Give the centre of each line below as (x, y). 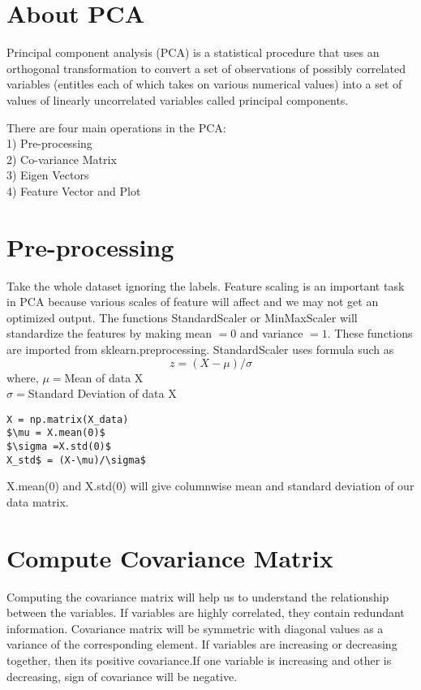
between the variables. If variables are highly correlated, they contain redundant (206, 612)
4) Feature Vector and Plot (74, 190)
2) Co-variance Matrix (62, 159)
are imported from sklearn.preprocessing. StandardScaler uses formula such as (200, 349)
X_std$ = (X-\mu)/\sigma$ (76, 460)
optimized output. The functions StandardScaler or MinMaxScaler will (182, 317)
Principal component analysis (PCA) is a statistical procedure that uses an (193, 52)
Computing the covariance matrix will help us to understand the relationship (198, 596)
